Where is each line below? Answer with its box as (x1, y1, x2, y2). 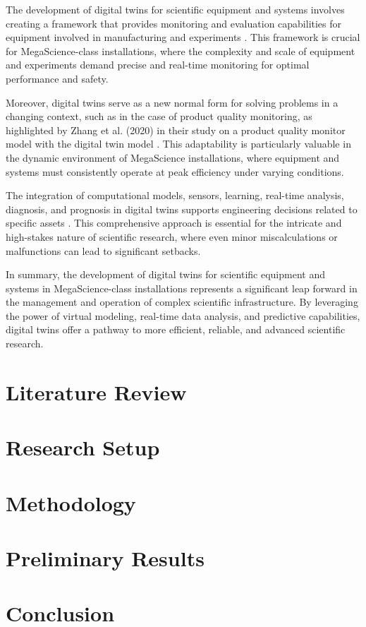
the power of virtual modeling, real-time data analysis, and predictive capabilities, (6, 308, 360, 323)
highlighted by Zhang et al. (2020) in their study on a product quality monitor (6, 122, 346, 137)
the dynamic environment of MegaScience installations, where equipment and (6, 150, 340, 165)
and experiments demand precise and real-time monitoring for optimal (6, 57, 310, 72)
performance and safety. (6, 71, 109, 85)
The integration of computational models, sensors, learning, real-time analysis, (6, 188, 344, 203)
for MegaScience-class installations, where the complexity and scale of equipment (6, 43, 355, 58)
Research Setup (6, 433, 160, 462)
